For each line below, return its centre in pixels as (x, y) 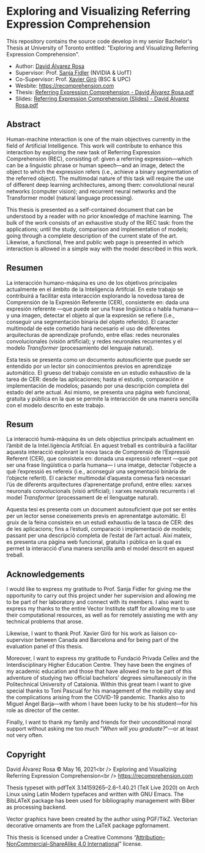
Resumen (25, 268)
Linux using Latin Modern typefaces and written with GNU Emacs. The (95, 794)
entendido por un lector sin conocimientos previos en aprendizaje (89, 366)
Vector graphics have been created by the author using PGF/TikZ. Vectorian (102, 819)
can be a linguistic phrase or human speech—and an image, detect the (95, 165)
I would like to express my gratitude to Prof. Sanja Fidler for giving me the (99, 589)
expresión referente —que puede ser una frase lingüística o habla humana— (102, 309)
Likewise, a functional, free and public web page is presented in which (95, 242)
